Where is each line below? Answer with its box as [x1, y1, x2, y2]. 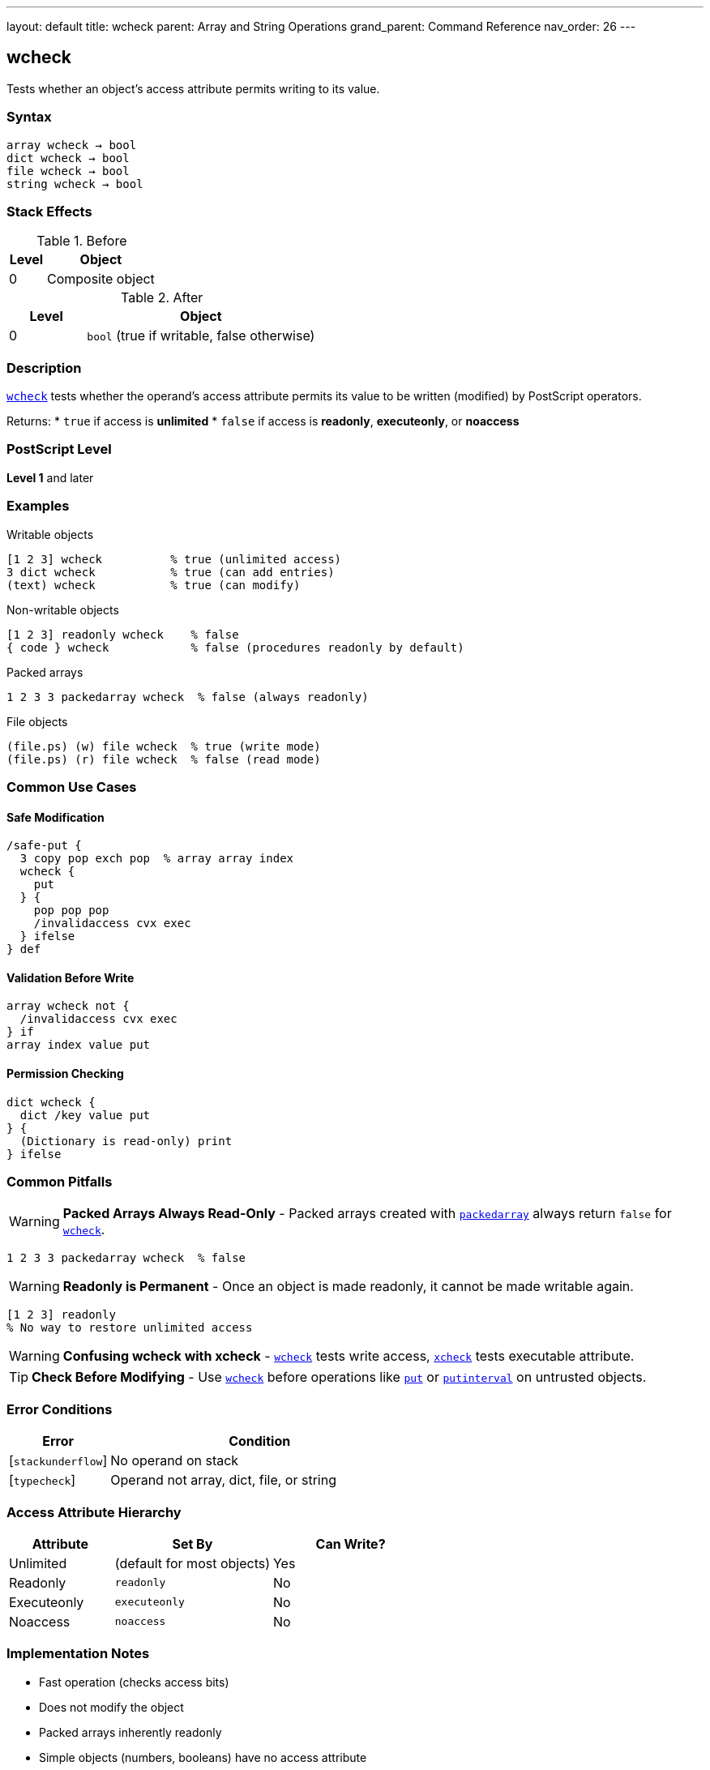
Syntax [6, 109, 52, 126]
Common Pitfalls [6, 1174, 113, 1190]
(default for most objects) [114, 1554, 270, 1571]
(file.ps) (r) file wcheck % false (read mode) [6, 752, 321, 766]
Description [6, 359, 82, 376]
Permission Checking [6, 1067, 124, 1081]
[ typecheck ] [9, 1472, 76, 1489]
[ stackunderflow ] [9, 1452, 108, 1469]
